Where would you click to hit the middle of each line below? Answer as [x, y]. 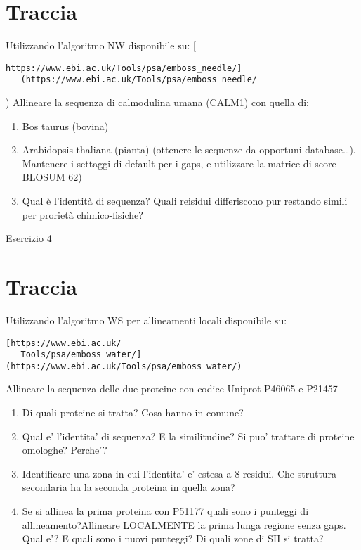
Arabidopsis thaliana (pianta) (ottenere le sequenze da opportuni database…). [189, 149]
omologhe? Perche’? [65, 450]
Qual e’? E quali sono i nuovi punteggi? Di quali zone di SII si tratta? [173, 538]
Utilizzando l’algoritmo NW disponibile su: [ [101, 45]
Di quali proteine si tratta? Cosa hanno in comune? [133, 412]
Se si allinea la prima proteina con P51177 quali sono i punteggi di [165, 511]
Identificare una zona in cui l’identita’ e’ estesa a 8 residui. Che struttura [179, 473]
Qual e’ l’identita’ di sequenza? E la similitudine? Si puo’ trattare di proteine [188, 436]
